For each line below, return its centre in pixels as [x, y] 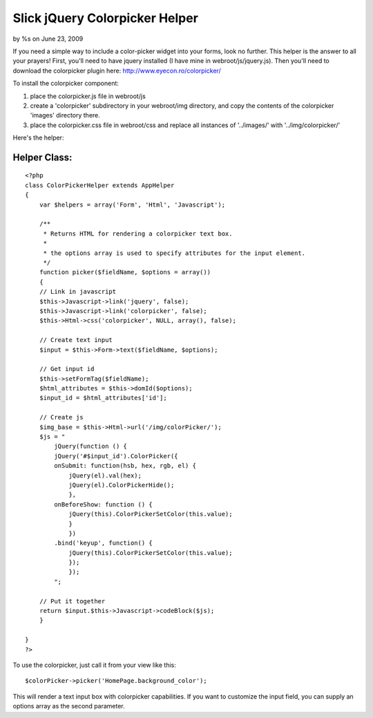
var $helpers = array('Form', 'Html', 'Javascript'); [132, 205]
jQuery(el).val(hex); [105, 475]
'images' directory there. [65, 115]
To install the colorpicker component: [66, 84]
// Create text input [76, 340]
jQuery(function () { [91, 446]
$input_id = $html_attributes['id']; [103, 398]
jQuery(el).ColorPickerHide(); [122, 485]
